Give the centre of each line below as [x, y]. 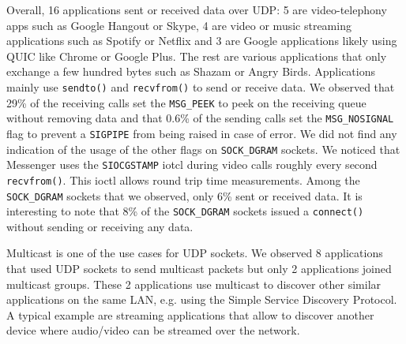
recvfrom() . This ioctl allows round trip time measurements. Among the [183, 179]
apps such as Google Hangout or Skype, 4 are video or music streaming [179, 25]
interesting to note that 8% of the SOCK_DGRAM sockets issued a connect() [185, 211]
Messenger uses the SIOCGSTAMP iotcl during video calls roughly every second [192, 165]
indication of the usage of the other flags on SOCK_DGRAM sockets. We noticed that [203, 149]
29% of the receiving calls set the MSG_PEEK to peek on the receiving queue [186, 102]
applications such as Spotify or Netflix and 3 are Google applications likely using [202, 41]
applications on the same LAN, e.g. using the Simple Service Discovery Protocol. [202, 299]
